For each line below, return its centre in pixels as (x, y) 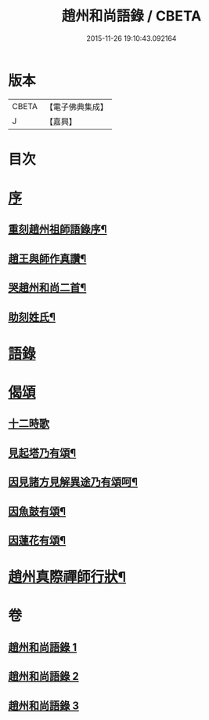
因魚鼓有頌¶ (37, 511)
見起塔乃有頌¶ (42, 453)
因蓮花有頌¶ (37, 540)
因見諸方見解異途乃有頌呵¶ (73, 482)
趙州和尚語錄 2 (44, 676)
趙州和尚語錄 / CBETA (132, 16)
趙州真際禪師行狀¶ (67, 577)
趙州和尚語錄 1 (43, 647)
